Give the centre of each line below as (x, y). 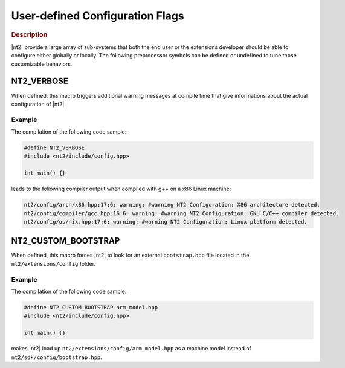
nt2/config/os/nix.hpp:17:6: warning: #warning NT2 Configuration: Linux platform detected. (166, 221)
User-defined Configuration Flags (98, 16)
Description (29, 34)
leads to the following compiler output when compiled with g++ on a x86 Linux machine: (121, 189)
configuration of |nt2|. (39, 104)
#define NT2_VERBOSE (54, 148)
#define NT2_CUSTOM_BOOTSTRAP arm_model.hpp (91, 307)
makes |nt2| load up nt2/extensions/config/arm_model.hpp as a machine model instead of (131, 349)
